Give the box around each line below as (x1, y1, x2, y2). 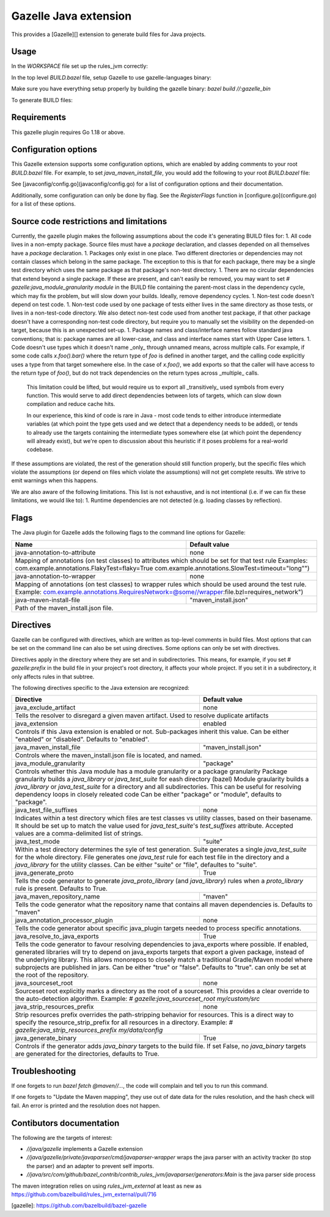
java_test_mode (15, 837, 61, 846)
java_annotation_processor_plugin (15, 916, 113, 924)
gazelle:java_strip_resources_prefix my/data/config (15, 1026, 163, 1035)
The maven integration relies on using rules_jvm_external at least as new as (11, 1182, 202, 1189)
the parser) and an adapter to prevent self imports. (26, 1162, 154, 1169)
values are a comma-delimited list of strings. (15, 829, 143, 838)
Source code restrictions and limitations (11, 216, 167, 227)
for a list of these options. (11, 200, 76, 208)
